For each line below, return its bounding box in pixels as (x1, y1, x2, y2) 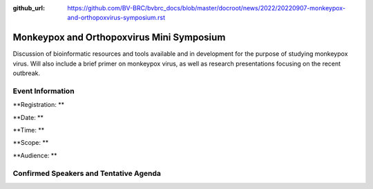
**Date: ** (12, 113, 44, 121)
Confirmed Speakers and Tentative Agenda (12, 168, 162, 178)
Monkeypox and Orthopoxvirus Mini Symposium (12, 32, 226, 43)
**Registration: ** (12, 101, 65, 109)
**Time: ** (12, 126, 45, 134)
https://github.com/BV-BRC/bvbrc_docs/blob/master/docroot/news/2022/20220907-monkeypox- (67, 4, 345, 12)
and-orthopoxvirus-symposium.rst (67, 14, 166, 22)
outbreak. (12, 69, 41, 77)
